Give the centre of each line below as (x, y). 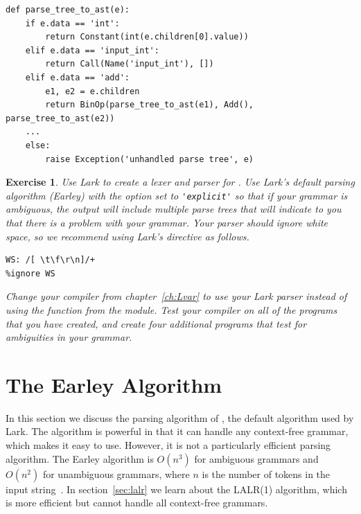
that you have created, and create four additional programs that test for (156, 323)
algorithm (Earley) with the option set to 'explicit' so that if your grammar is (177, 195)
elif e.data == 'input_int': (92, 50)
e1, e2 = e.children (93, 91)
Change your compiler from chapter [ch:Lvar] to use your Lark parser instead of (176, 296)
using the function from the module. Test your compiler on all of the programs (171, 309)
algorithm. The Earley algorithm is (80, 458)
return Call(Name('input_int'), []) (130, 64)
